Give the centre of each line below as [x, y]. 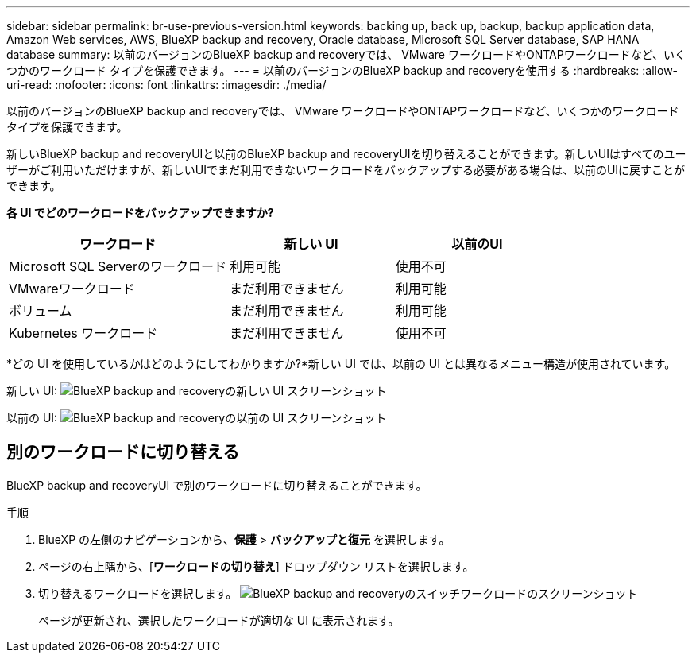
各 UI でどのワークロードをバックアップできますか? [140, 213]
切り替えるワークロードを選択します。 [138, 593]
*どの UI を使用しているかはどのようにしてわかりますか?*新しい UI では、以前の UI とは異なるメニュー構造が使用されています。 [341, 364]
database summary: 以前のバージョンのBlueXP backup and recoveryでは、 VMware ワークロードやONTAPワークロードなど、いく [346, 54]
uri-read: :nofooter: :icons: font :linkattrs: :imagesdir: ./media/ [166, 85]
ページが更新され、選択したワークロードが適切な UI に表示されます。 [219, 620]
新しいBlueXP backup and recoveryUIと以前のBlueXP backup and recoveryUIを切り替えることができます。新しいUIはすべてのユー [346, 154]
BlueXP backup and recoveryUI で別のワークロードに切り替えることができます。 [217, 485]
